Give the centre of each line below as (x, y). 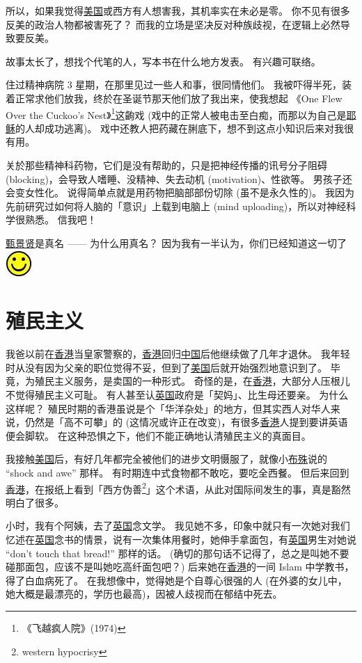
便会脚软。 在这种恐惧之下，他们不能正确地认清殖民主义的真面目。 (158, 435)
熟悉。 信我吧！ (61, 219)
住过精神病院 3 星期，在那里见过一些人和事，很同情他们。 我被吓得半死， (174, 85)
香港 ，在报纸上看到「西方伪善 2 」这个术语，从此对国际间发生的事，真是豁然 (178, 488)
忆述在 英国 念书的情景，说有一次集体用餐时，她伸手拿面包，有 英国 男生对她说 (181, 540)
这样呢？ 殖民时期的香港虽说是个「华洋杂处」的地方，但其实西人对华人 (168, 408)
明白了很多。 (35, 502)
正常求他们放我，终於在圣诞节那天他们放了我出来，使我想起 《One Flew (179, 98)
